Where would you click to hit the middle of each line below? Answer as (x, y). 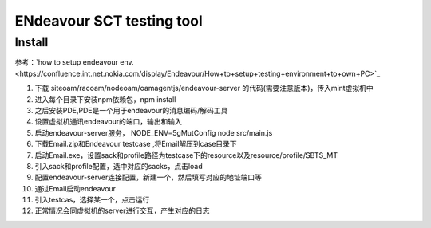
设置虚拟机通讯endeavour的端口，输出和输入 (109, 122)
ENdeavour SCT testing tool (109, 21)
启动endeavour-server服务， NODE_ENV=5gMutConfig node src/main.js (154, 132)
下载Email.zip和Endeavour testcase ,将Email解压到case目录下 (136, 144)
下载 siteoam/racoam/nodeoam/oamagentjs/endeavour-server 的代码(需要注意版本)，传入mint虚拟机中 (204, 88)
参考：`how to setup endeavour (67, 62)
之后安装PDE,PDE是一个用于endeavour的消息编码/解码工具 (131, 110)
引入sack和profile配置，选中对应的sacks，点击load (119, 166)
